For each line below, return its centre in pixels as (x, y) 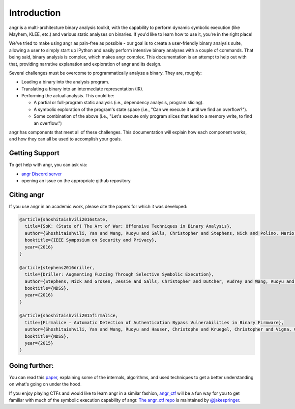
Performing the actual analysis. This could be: (68, 96)
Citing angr (27, 195)
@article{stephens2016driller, (57, 267)
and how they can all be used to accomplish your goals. (66, 139)
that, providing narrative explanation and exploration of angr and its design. (85, 64)
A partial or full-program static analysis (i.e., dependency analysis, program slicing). (119, 103)
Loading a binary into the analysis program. (65, 82)
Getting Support (34, 153)
